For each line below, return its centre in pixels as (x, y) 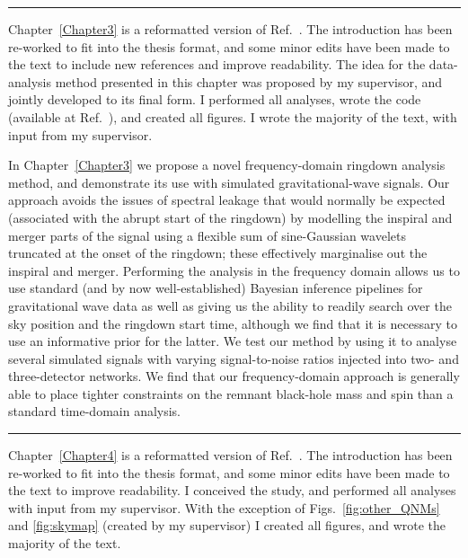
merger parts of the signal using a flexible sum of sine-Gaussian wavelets (207, 235)
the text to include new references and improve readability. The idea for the (217, 64)
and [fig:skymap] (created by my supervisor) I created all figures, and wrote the (227, 525)
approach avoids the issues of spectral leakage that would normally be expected (227, 200)
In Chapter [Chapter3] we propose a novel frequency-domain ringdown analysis (227, 165)
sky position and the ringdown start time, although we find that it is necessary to (233, 323)
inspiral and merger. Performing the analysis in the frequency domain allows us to (234, 270)
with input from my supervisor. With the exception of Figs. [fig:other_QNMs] (224, 507)
